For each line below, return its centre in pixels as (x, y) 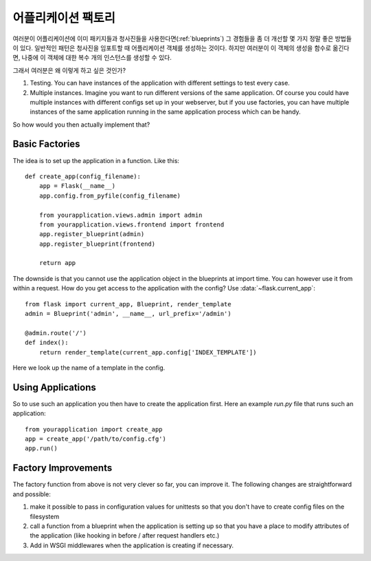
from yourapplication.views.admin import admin (121, 215)
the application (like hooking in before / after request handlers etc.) (125, 536)
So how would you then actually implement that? (81, 125)
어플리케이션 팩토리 (64, 18)
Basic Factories (46, 144)
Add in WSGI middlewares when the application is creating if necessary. (132, 545)
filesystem (45, 516)
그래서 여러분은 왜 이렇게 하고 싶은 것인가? (69, 70)
